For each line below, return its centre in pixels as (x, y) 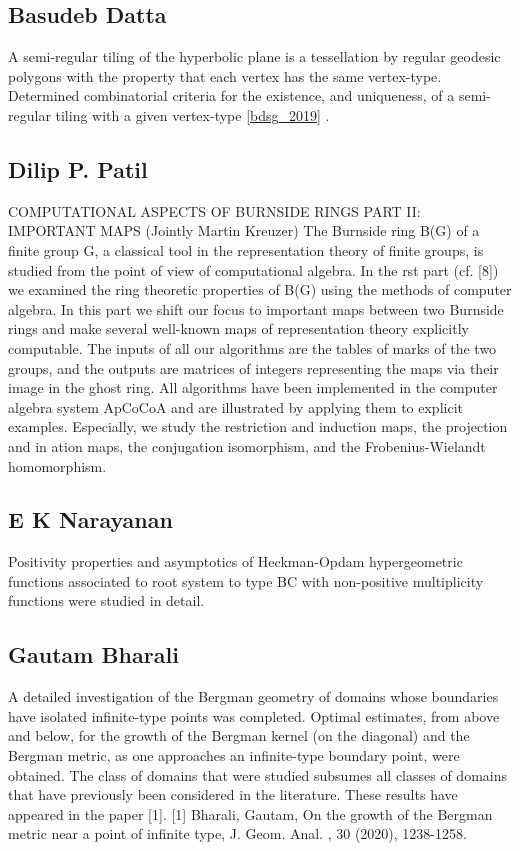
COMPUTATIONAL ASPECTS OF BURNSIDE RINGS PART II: (214, 210)
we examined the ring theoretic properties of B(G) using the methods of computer (260, 289)
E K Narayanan (90, 519)
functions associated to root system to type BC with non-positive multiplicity (246, 580)
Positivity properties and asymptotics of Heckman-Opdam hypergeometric (235, 561)
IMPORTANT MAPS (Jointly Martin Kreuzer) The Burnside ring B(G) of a (244, 230)
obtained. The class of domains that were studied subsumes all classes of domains (257, 774)
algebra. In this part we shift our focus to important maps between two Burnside (256, 308)
